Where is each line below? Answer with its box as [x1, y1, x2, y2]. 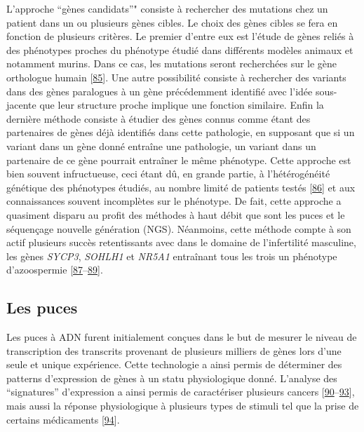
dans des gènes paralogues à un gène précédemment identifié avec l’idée [6, 83, 313, 98]
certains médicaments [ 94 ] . [6, 412, 120, 426]
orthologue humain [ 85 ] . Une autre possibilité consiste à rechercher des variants [6, 69, 346, 84]
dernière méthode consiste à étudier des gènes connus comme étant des [6, 111, 311, 126]
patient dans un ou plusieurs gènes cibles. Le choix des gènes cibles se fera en [6, 15, 338, 29]
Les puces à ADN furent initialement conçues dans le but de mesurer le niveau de [6, 330, 357, 344]
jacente [6, 97, 36, 112]
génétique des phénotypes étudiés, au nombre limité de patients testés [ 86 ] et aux [6, 180, 356, 194]
